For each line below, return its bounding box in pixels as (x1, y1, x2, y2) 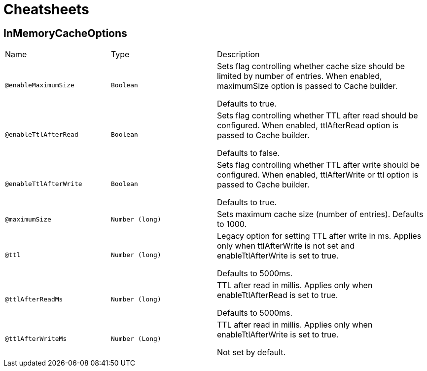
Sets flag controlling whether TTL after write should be (217, 160, 420, 170)
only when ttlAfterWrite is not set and (217, 241, 355, 251)
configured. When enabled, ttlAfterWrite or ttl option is (217, 170, 419, 180)
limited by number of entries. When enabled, (217, 71, 382, 81)
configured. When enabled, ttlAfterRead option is (217, 120, 399, 131)
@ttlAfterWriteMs (5, 334, 67, 342)
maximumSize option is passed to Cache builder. (217, 81, 398, 91)
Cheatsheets (3, 1, 89, 18)
